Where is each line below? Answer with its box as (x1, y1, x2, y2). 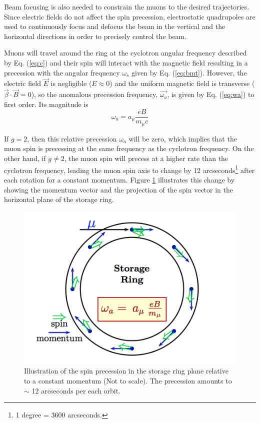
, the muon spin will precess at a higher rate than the (64, 153, 228, 163)
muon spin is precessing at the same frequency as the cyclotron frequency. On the (4, 143, 254, 153)
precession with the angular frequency (4, 67, 120, 77)
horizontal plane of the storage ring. (4, 194, 114, 204)
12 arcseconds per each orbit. (31, 385, 121, 395)
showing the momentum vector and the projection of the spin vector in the (4, 184, 233, 194)
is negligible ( (50, 78, 92, 88)
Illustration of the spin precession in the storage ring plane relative (24, 365, 228, 376)
